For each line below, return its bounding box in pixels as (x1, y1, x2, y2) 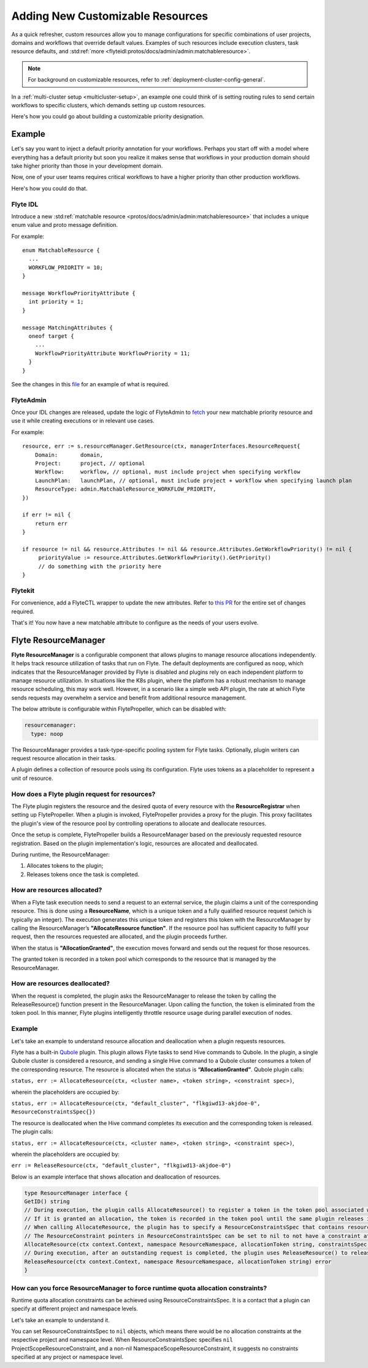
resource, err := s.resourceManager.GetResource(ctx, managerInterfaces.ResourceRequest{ (22, 443, 301, 450)
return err (34, 520, 68, 527)
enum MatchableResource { (22, 247, 101, 254)
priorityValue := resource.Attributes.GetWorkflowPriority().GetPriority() (38, 554, 272, 561)
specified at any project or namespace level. (11, 1353, 124, 1361)
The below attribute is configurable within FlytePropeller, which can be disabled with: (11, 705, 227, 713)
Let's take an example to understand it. (11, 1316, 110, 1324)
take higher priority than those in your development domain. (11, 162, 163, 169)
